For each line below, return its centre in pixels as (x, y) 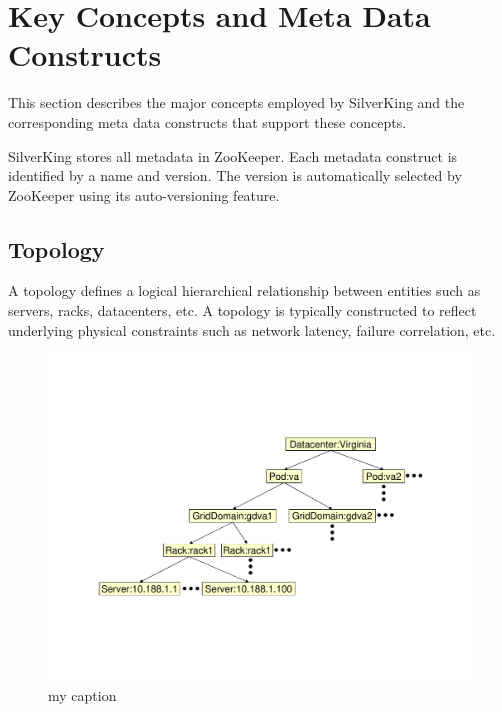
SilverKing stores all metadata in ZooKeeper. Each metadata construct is (233, 155)
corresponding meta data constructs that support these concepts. (207, 121)
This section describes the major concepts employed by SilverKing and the (236, 102)
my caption (82, 695)
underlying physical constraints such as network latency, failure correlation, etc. (252, 329)
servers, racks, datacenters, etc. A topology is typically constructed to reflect (242, 310)
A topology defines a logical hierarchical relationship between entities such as (244, 290)
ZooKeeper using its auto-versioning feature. (144, 194)
